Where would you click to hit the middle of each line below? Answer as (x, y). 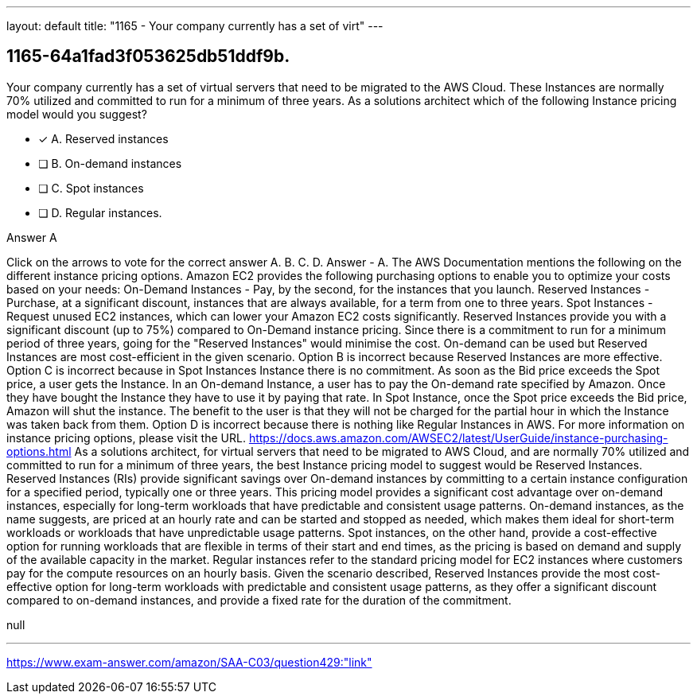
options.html (39, 451)
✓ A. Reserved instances (103, 138)
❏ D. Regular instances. (100, 212)
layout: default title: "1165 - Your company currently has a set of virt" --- (195, 26)
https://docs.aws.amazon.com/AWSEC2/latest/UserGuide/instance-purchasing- (458, 437)
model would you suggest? (77, 114)
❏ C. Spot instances (91, 188)
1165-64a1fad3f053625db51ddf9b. (148, 56)
